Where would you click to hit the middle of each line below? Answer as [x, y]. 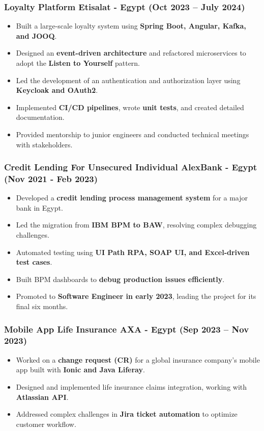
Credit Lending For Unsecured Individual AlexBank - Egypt [131, 167]
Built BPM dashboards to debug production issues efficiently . [120, 279]
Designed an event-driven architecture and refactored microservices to [131, 53]
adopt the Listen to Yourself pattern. [78, 63]
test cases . [34, 262]
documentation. [40, 117]
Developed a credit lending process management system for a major [132, 198]
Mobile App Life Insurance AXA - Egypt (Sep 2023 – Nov [127, 329]
